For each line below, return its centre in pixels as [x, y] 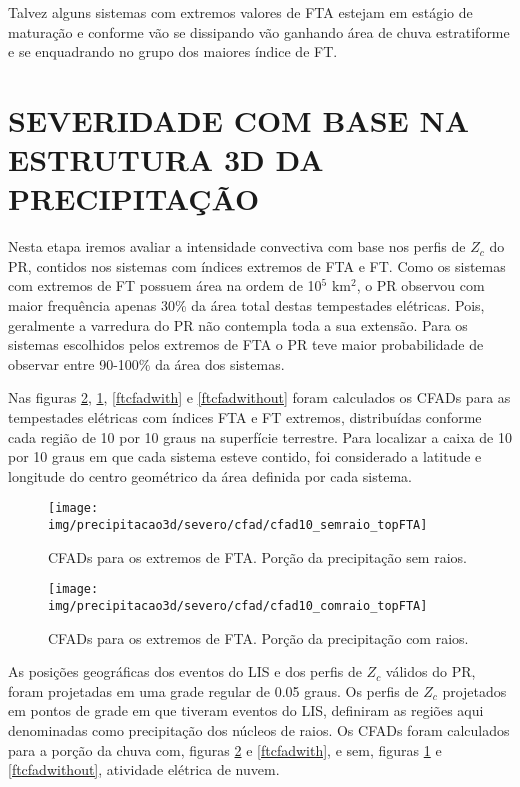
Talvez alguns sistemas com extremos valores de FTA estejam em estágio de [240, 12]
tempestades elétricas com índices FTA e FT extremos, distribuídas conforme [245, 417]
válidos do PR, [430, 671]
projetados [474, 690]
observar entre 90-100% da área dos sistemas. [146, 363]
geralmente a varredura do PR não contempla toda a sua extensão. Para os [238, 324]
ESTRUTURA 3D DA [166, 159]
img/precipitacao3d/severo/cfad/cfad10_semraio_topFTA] [238, 525]
